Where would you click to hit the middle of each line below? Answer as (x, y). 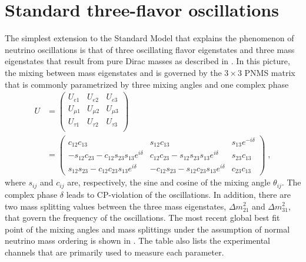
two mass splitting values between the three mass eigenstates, (116, 206)
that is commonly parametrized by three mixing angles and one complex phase (147, 84)
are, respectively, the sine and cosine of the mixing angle (169, 182)
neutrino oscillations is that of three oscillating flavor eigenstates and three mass (150, 49)
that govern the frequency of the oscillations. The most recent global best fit (142, 218)
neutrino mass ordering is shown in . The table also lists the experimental (138, 241)
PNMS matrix (270, 72)
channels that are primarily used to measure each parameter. (114, 252)
